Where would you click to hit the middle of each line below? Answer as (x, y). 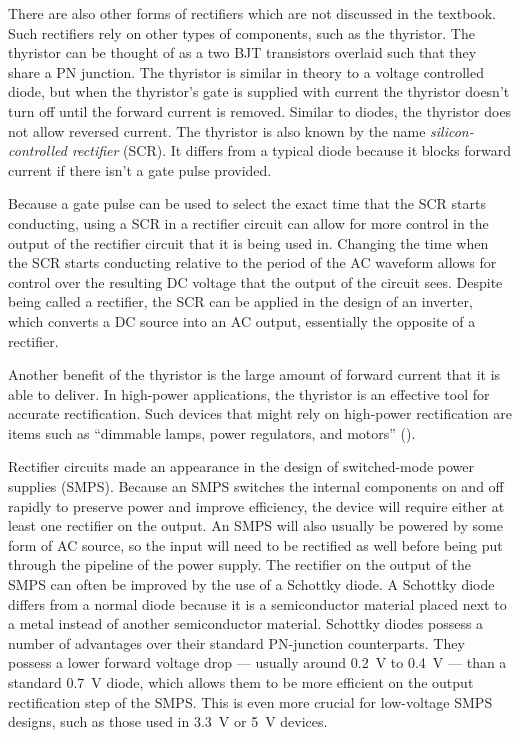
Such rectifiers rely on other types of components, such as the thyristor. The (241, 32)
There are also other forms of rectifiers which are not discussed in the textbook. (252, 13)
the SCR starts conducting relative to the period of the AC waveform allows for (252, 262)
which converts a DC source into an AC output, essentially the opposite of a (242, 320)
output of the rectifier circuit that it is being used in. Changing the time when (248, 242)
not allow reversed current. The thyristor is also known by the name (217, 130)
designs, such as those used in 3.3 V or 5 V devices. (168, 721)
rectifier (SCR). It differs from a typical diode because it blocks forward (291, 150)
